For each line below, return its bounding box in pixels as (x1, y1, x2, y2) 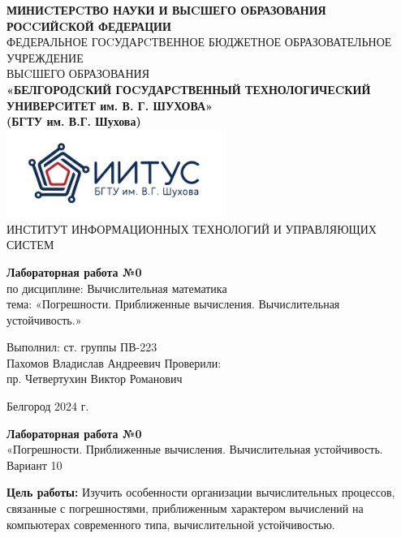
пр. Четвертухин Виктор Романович (6, 370, 183, 387)
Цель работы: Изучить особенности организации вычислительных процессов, (6, 484, 395, 501)
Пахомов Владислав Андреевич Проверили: (6, 354, 222, 371)
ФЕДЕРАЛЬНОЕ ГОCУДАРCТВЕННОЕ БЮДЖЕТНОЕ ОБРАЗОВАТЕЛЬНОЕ (6, 33, 392, 50)
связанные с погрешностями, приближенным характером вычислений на (6, 500, 364, 517)
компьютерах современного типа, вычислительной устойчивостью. (6, 515, 335, 532)
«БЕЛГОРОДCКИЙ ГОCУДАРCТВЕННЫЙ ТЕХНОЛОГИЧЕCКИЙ (6, 80, 371, 97)
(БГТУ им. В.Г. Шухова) (6, 113, 141, 130)
